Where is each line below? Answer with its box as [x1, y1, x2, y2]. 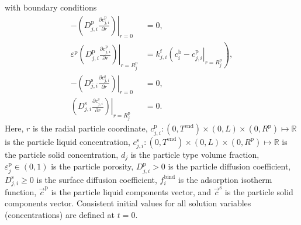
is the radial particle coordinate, [32, 122, 148, 134]
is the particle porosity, [51, 160, 134, 172]
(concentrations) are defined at [5, 208, 115, 220]
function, [5, 185, 37, 198]
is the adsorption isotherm [178, 173, 272, 185]
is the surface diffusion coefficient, [36, 173, 157, 185]
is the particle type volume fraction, [130, 148, 260, 160]
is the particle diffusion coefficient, [168, 160, 291, 172]
